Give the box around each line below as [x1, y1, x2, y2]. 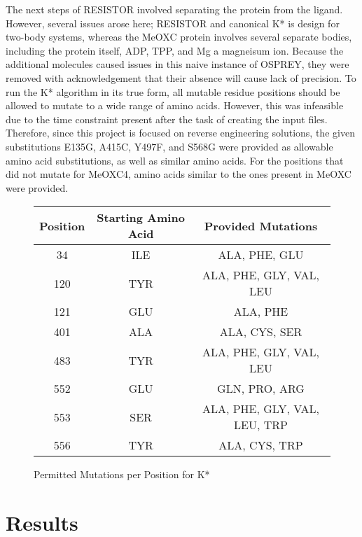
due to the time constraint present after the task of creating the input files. [6, 111, 328, 126]
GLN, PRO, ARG [217, 380, 305, 397]
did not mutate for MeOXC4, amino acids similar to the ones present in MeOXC [6, 167, 351, 181]
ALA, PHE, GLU [218, 246, 304, 263]
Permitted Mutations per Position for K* [34, 467, 210, 482]
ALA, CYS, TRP [218, 437, 303, 454]
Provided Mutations [204, 217, 318, 234]
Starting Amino [97, 209, 185, 226]
